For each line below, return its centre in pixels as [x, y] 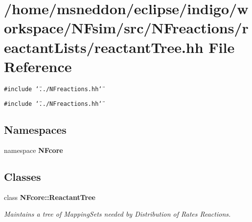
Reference [38, 66]
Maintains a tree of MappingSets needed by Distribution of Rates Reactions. [117, 213]
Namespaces [35, 130]
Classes [23, 177]
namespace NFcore [34, 150]
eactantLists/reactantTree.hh [104, 47]
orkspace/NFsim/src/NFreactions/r [126, 28]
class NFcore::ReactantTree [50, 197]
